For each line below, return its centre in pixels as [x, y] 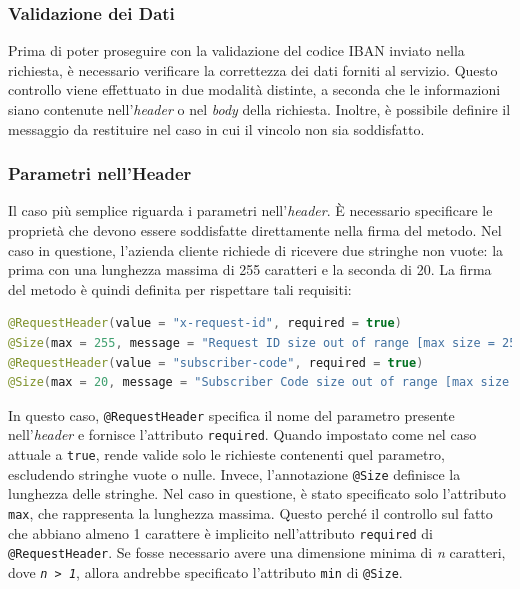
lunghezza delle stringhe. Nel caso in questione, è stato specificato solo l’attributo [257, 493]
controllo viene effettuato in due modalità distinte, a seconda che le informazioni [254, 89]
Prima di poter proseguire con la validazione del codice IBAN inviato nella [236, 50]
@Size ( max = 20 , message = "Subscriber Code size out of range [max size [259, 382]
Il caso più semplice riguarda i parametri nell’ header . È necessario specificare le [250, 210]
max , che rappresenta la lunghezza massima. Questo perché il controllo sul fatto [250, 512]
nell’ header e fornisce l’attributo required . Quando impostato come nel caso [242, 434]
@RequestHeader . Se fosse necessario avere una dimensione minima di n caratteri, [257, 552]
